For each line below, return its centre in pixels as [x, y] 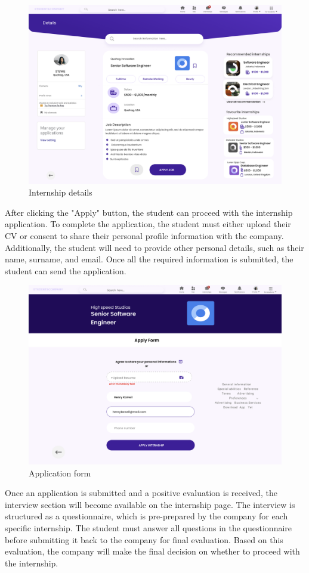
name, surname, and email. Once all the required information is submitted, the [149, 259]
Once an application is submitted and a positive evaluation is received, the [141, 493]
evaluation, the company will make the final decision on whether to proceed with [152, 551]
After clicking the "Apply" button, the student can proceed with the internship [149, 212]
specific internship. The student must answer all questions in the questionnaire [149, 527]
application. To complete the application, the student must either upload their [148, 224]
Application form [60, 473]
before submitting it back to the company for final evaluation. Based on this [144, 539]
